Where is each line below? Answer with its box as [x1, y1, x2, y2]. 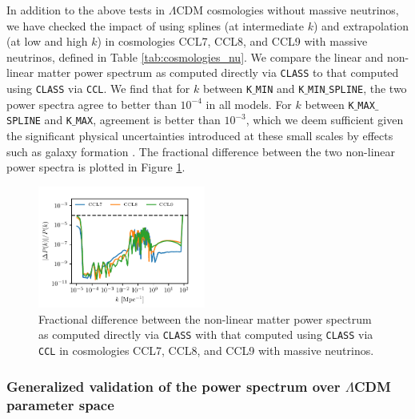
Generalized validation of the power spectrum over [6, 376, 341, 396]
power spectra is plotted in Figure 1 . [6, 159, 186, 175]
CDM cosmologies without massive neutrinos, [176, 2, 399, 18]
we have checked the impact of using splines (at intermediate [6, 17, 304, 34]
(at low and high [6, 33, 88, 50]
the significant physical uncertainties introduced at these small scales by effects [6, 127, 393, 143]
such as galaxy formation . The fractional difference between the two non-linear [6, 143, 396, 159]
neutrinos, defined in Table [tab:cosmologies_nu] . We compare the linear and [6, 48, 384, 65]
